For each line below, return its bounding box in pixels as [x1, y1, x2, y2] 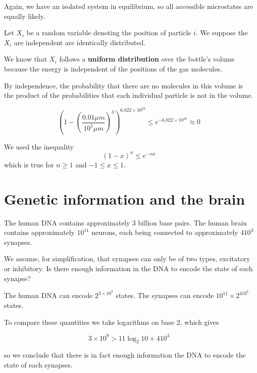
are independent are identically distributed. [14, 37, 146, 47]
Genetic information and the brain [4, 188, 245, 209]
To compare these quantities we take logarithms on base [4, 316, 175, 327]
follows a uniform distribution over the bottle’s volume [59, 54, 235, 64]
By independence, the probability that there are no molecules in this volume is [4, 80, 243, 90]
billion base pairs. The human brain [138, 217, 247, 227]
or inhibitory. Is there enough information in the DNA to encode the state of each [4, 263, 253, 274]
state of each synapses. [4, 359, 73, 370]
